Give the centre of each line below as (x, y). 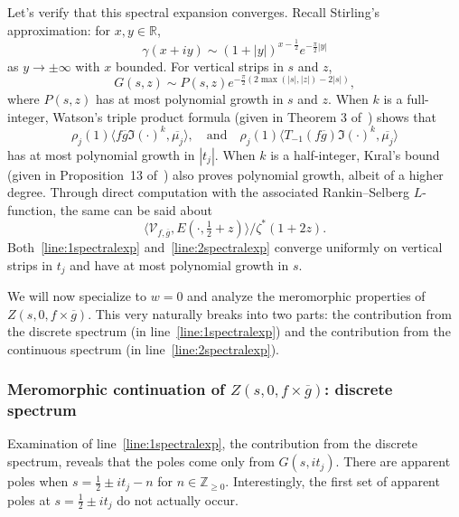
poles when (38, 481)
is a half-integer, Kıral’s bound (355, 154)
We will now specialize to (77, 295)
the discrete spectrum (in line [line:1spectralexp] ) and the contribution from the (229, 331)
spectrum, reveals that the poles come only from (141, 461)
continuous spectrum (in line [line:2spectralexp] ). (143, 348)
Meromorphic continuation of (116, 389)
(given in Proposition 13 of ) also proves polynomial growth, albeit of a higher (225, 174)
